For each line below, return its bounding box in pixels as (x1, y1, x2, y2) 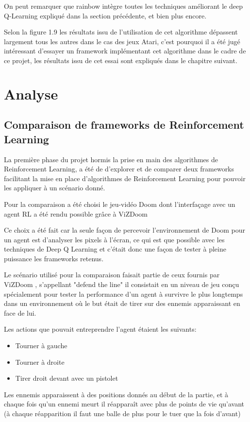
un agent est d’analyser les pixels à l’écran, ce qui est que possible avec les (4, 234, 225, 244)
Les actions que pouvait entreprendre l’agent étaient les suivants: (4, 324, 197, 334)
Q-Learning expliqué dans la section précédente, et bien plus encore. (4, 10, 207, 20)
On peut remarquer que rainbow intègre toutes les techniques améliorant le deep (4, 1, 243, 11)
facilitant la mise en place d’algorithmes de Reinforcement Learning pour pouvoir (4, 173, 246, 183)
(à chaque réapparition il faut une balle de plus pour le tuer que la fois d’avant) (4, 408, 241, 418)
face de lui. (4, 307, 36, 318)
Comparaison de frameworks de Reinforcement (4, 117, 244, 132)
